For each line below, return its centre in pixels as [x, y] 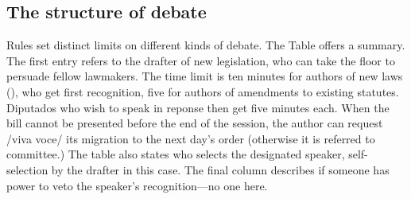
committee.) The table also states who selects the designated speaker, [176, 154]
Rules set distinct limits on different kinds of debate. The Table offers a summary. [206, 45]
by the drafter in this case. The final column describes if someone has [220, 169]
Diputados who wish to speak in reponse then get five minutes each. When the [198, 107]
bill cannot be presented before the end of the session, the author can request [195, 123]
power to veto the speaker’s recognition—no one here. [137, 185]
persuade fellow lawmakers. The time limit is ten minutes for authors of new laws [205, 76]
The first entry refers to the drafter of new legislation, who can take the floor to [201, 60]
